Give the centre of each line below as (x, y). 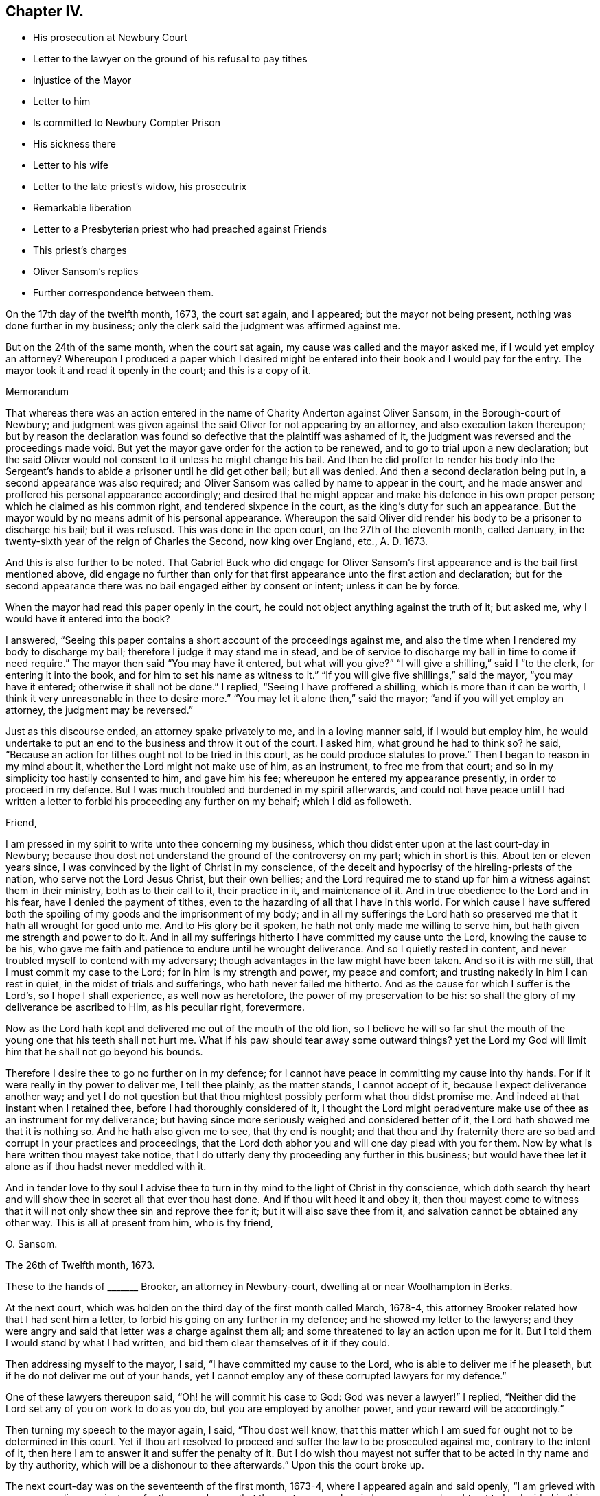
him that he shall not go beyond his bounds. (104, 1052)
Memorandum (37, 392)
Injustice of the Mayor (82, 80)
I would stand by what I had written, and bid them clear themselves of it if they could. (198, 1343)
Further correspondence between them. (124, 293)
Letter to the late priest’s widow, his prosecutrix (140, 187)
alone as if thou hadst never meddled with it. (106, 1167)
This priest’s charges (80, 250)
